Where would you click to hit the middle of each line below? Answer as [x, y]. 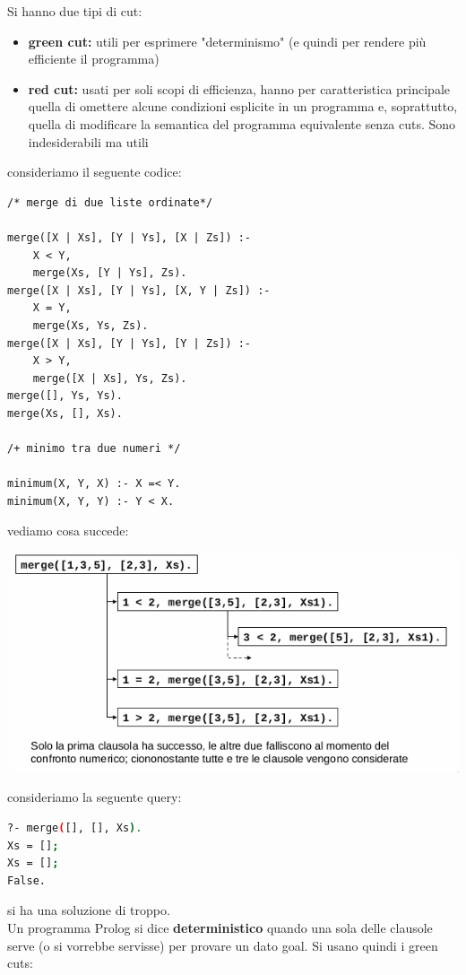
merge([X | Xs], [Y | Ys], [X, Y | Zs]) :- [139, 290]
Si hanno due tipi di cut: [75, 11]
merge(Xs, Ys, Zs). [91, 325]
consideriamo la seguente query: [95, 797]
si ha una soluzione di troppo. [89, 910]
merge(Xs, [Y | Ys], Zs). [110, 273]
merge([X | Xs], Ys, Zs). [110, 378]
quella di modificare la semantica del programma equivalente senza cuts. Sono [242, 123]
